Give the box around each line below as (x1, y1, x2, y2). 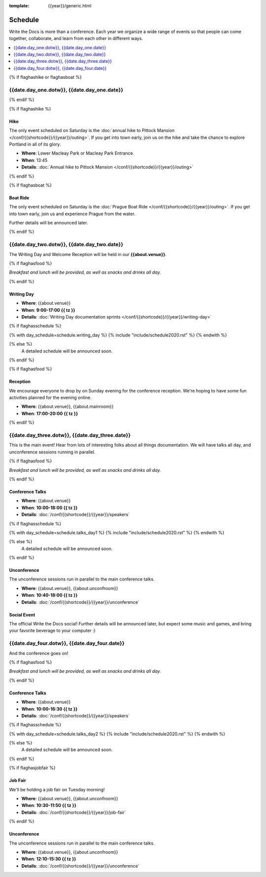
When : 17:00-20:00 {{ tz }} (21, 410, 78, 416)
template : (9, 3, 30, 8)
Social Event (9, 612, 35, 617)
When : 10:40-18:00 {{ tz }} (21, 592, 78, 598)
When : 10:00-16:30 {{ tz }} (21, 706, 78, 712)
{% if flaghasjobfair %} (9, 765, 56, 771)
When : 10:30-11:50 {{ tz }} (21, 803, 76, 809)
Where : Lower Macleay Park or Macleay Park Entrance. (21, 150, 134, 156)
